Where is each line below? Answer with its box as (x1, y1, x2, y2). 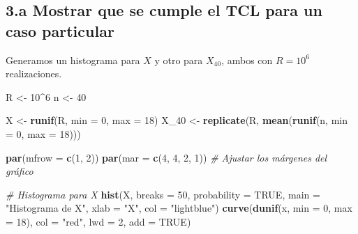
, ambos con (221, 52, 273, 67)
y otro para (154, 52, 203, 67)
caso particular (6, 19, 114, 41)
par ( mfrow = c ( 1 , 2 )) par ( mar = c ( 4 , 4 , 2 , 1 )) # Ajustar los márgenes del (6, 150, 327, 164)
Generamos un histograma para (6, 52, 140, 67)
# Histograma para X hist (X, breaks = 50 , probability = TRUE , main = (6, 187, 320, 201)
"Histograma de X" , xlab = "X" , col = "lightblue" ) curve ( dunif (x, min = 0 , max (6, 201, 352, 215)
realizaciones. (6, 66, 62, 81)
